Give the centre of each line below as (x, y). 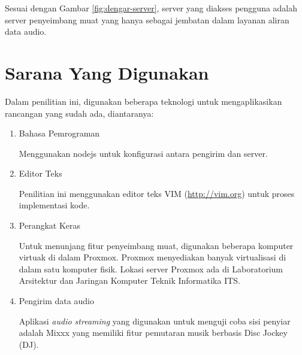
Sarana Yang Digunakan (107, 72)
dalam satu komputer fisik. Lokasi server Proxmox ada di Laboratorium (151, 268)
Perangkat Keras (50, 225)
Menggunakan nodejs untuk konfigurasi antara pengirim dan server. (143, 153)
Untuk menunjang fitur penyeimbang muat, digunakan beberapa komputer (156, 245)
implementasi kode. (54, 205)
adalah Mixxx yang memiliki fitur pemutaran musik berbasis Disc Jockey (153, 333)
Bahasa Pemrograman (59, 133)
